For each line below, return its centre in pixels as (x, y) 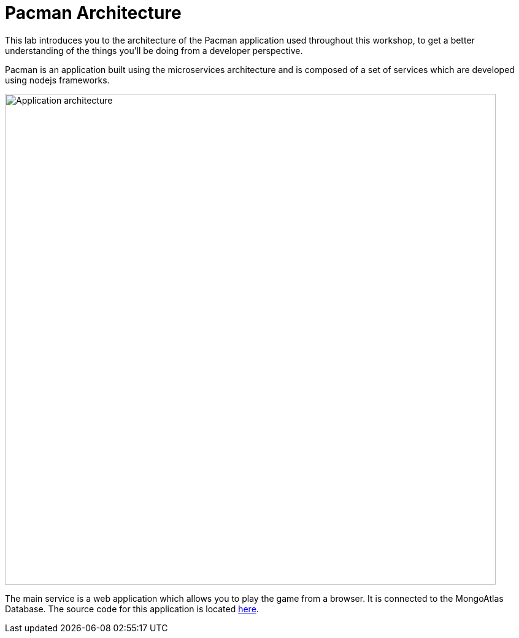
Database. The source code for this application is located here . (132, 609)
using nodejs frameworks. (57, 80)
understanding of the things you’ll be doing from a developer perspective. (154, 50)
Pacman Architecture (93, 13)
